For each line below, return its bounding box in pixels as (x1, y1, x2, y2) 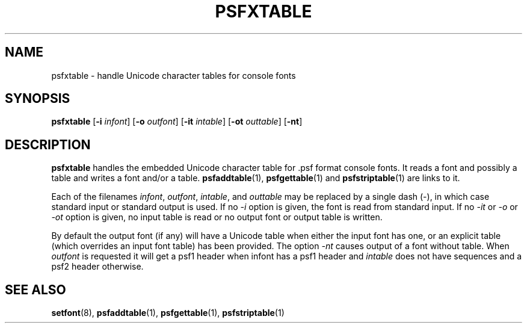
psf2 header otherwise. (51, 261, 144, 272)
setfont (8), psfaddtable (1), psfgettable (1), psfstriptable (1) (51, 308, 285, 318)
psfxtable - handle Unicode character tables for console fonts (51, 70, 296, 81)
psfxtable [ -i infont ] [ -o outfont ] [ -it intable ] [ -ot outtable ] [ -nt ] (51, 116, 303, 127)
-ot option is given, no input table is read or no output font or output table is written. (51, 212, 383, 223)
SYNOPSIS (5, 91, 70, 107)
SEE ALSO (5, 282, 66, 297)
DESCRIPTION (5, 137, 91, 152)
